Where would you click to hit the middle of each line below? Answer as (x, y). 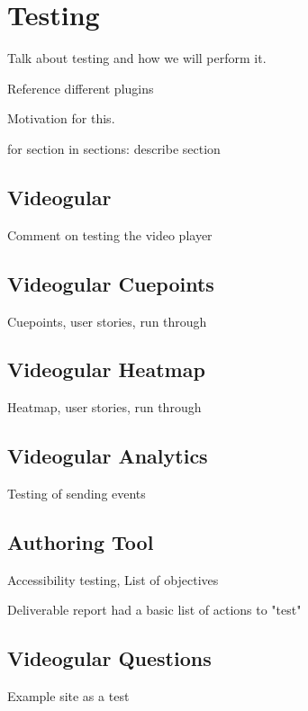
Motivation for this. (61, 118)
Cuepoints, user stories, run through (107, 321)
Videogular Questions (109, 658)
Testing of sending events (77, 494)
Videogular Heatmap (106, 369)
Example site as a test (68, 696)
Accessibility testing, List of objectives (113, 579)
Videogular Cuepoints (111, 283)
